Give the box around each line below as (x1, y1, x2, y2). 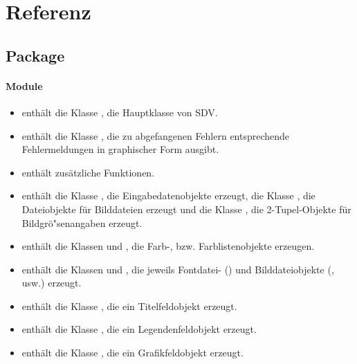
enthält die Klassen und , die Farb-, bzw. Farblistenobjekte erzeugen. (21, 239, 315, 253)
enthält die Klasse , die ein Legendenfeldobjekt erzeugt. (21, 322, 257, 336)
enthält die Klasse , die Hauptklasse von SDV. (21, 104, 218, 119)
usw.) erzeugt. (21, 275, 82, 290)
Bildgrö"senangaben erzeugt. (21, 215, 143, 230)
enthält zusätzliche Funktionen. (21, 165, 155, 179)
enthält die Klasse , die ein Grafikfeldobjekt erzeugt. (21, 345, 244, 360)
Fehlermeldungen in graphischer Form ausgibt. (21, 142, 219, 156)
